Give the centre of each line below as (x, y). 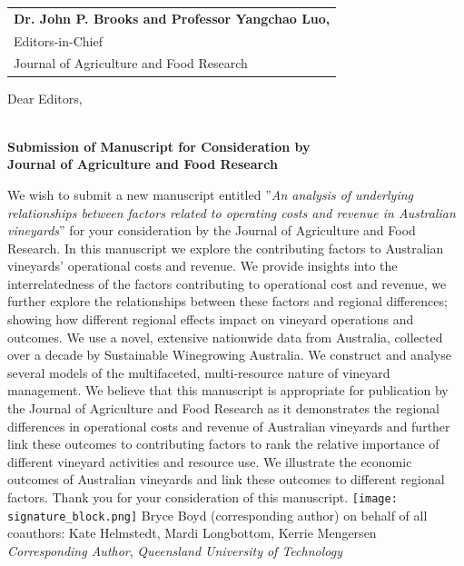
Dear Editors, (45, 98)
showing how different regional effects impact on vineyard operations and (211, 319)
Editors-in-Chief (58, 40)
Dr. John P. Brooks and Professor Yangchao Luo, (172, 18)
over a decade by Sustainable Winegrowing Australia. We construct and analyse (229, 355)
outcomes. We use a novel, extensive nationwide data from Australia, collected (225, 337)
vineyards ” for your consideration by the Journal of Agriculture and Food (212, 230)
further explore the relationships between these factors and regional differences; (227, 301)
